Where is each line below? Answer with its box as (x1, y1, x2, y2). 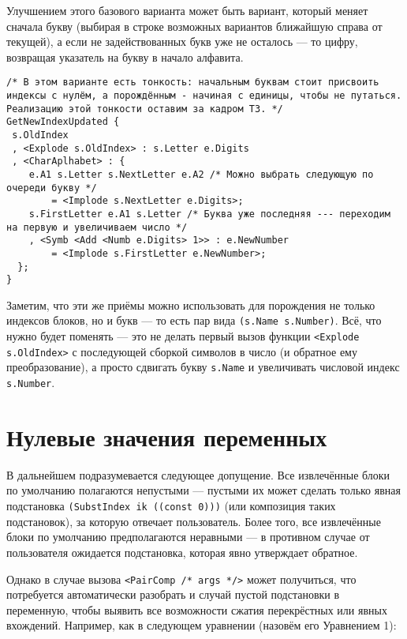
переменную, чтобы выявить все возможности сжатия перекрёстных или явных (6, 601, 387, 618)
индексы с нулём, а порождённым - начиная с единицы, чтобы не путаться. (6, 90, 402, 102)
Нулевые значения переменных (6, 420, 327, 453)
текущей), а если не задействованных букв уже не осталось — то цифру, (6, 33, 358, 50)
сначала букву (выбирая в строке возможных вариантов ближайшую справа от (6, 17, 383, 34)
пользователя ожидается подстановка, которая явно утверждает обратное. (6, 543, 358, 560)
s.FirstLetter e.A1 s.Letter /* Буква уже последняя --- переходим (28, 208, 390, 220)
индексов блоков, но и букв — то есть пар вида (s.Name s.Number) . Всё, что (6, 312, 382, 329)
